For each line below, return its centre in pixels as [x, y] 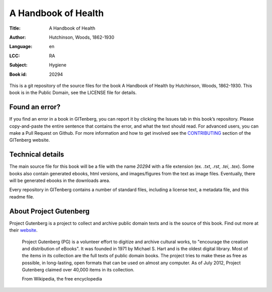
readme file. [22, 197]
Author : [18, 37]
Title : [15, 28]
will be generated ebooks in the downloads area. [60, 180]
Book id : [18, 74]
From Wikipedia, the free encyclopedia [62, 279]
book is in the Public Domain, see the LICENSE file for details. [73, 92]
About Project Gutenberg [50, 211]
